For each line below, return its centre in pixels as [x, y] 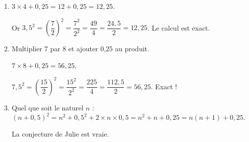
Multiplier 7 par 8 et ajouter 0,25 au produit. [80, 49]
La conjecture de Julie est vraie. [60, 133]
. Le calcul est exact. [179, 27]
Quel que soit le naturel [48, 107]
